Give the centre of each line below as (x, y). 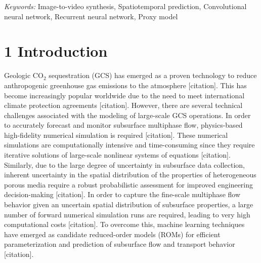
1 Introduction (56, 51)
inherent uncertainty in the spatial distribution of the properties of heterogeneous (130, 175)
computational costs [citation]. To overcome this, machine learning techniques (124, 224)
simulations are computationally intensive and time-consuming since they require (129, 145)
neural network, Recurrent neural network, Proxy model (91, 16)
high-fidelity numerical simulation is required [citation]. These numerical (116, 135)
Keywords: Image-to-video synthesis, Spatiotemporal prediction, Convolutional (125, 6)
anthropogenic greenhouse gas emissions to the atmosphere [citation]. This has (125, 85)
